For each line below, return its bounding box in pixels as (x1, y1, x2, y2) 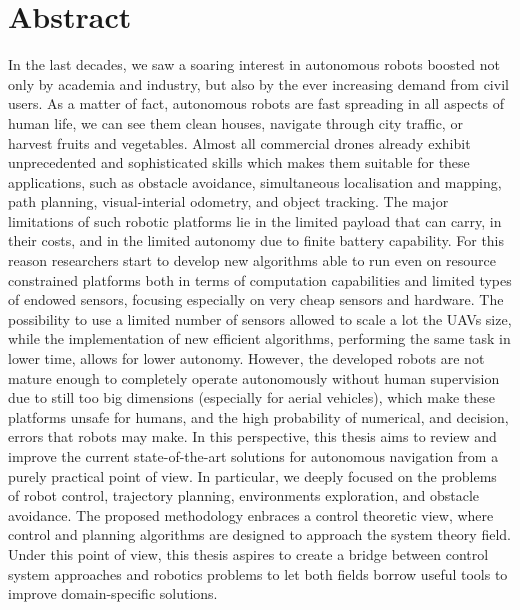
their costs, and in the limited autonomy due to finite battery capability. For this (8, 230, 505, 251)
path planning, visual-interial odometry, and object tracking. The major (8, 191, 449, 212)
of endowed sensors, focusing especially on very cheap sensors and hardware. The (8, 289, 504, 310)
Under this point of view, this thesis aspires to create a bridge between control (8, 543, 489, 564)
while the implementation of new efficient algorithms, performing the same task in (8, 328, 511, 349)
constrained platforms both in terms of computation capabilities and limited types (8, 269, 512, 290)
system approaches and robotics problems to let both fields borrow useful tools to (8, 563, 508, 584)
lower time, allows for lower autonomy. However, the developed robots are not (8, 348, 485, 369)
